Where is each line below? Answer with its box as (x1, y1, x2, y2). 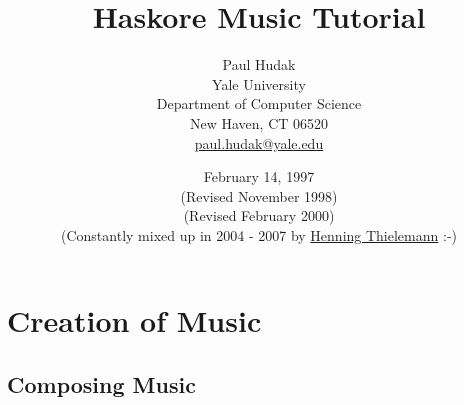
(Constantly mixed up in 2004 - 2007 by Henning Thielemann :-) (61, 224, 457, 245)
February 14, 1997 (203, 166, 315, 187)
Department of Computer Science (156, 93, 362, 114)
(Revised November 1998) (180, 185, 338, 206)
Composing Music (7, 369, 196, 400)
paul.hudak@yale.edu (194, 132, 324, 153)
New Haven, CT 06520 (189, 112, 329, 133)
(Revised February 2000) (183, 205, 335, 226)
